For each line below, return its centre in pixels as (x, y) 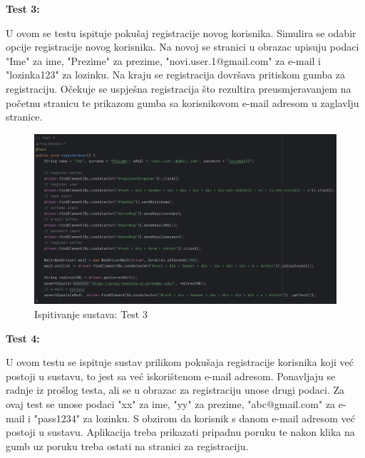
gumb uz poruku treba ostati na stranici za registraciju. (127, 446)
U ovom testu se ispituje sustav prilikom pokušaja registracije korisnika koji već (180, 362)
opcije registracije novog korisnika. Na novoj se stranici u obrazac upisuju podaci (182, 47)
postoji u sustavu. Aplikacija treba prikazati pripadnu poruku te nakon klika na (180, 432)
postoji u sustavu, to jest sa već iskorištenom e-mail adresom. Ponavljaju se (171, 376)
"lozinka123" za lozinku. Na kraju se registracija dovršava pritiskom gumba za (176, 75)
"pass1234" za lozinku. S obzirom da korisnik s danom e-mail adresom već (195, 418)
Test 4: (23, 338)
